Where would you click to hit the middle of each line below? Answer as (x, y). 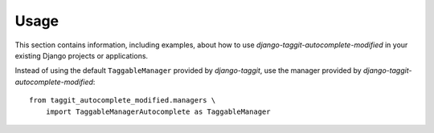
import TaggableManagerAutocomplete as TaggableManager (158, 111)
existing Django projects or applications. (82, 55)
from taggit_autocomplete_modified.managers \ (123, 101)
